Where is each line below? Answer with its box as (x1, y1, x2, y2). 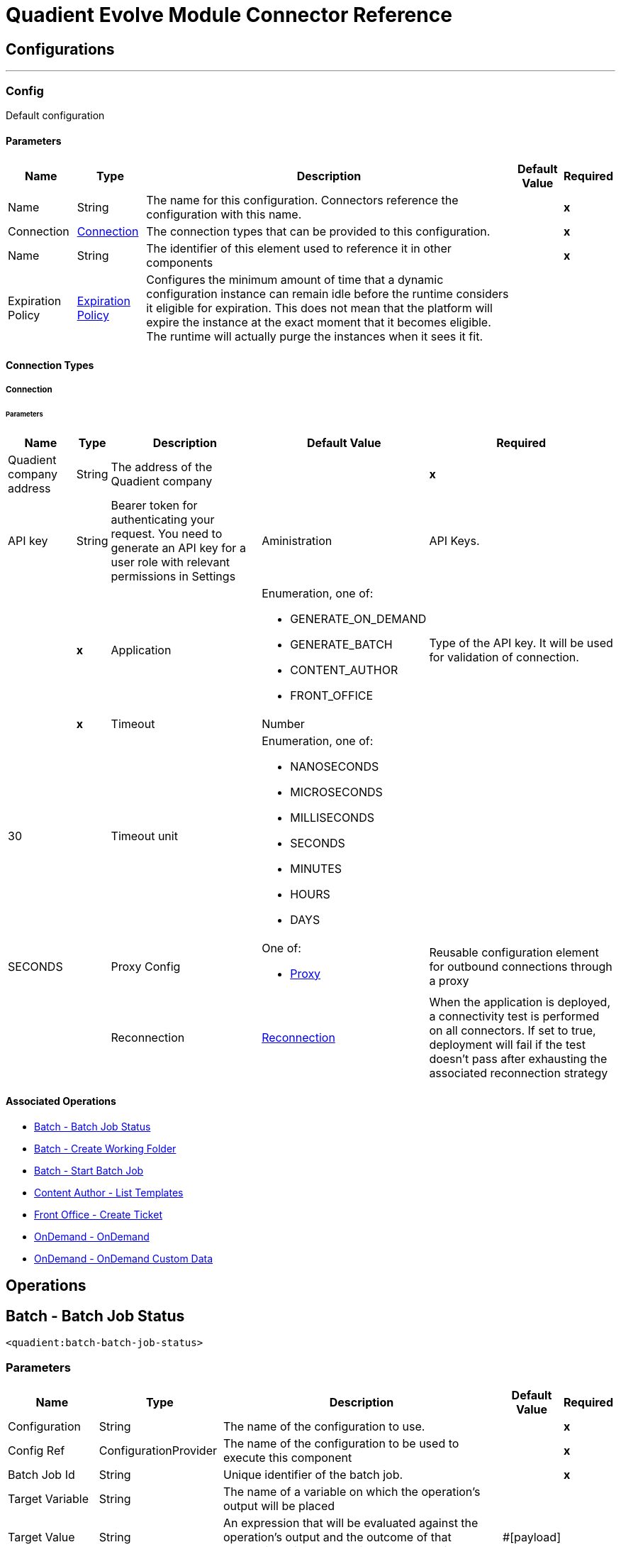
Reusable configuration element (429, 945, 599, 959)
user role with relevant (111, 554, 230, 569)
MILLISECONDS (290, 810, 374, 825)
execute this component (223, 1450, 352, 1465)
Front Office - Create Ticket (34, 1209, 162, 1221)
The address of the (111, 459, 213, 474)
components (146, 255, 213, 270)
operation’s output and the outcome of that (223, 1530, 452, 1545)
